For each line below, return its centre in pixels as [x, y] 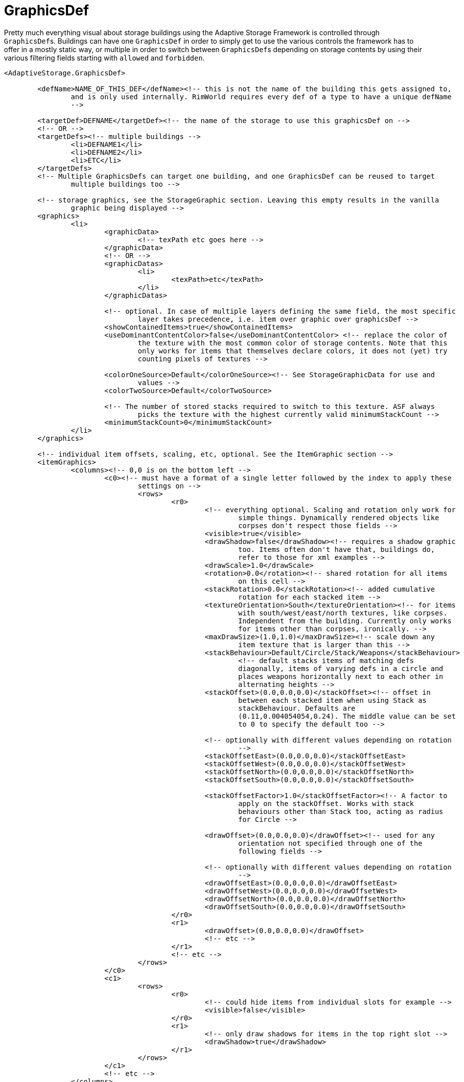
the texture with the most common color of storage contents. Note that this [293, 343]
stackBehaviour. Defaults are [297, 708]
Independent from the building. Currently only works [345, 621]
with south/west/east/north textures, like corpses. [343, 613]
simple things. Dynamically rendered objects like [339, 517]
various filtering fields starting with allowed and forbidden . [104, 58]
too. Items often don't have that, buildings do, [337, 549]
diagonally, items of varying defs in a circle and [341, 668]
